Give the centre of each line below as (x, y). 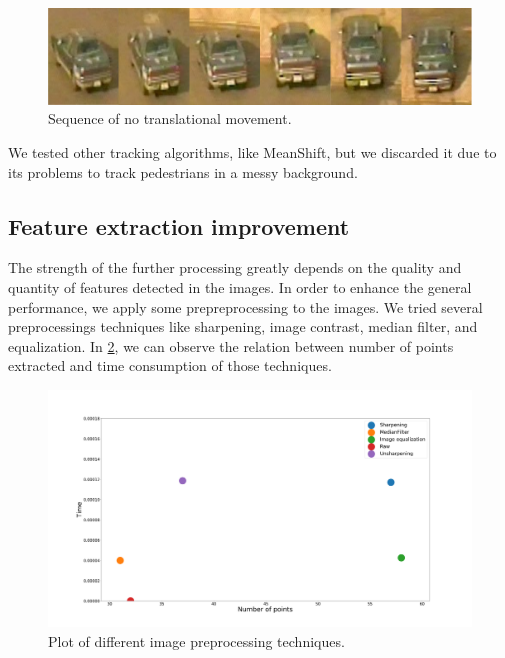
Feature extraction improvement (179, 225)
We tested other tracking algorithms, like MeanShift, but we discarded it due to (252, 152)
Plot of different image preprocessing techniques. (196, 640)
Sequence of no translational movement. (170, 118)
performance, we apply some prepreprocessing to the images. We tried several (245, 306)
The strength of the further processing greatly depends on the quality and (235, 267)
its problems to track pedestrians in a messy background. (183, 171)
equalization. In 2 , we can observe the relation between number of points (231, 345)
